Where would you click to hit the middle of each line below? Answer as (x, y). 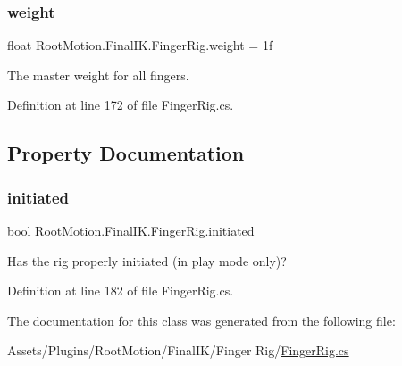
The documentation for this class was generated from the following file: (201, 320)
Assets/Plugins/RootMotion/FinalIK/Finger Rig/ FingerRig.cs (178, 350)
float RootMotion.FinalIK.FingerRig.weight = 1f (140, 45)
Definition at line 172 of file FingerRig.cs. (121, 105)
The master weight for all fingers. (98, 75)
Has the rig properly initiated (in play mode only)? (147, 260)
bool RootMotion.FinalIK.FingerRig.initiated (131, 230)
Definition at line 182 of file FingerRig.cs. (121, 291)
